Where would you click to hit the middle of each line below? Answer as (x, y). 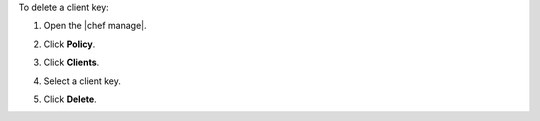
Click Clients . (71, 62)
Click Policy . (69, 44)
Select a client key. (82, 81)
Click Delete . (70, 99)
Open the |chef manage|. (95, 26)
